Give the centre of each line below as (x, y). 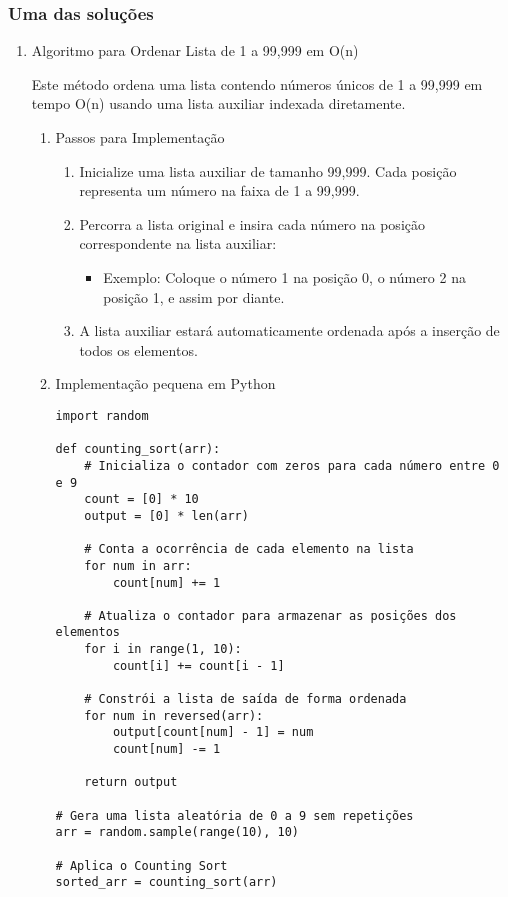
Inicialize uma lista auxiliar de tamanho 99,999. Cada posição (268, 170)
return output (131, 782)
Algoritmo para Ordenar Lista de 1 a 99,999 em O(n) (195, 50)
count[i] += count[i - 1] (198, 665)
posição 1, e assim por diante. (194, 296)
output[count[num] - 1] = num (213, 732)
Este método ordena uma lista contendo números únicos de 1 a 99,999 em (257, 83)
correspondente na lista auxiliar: (178, 243)
